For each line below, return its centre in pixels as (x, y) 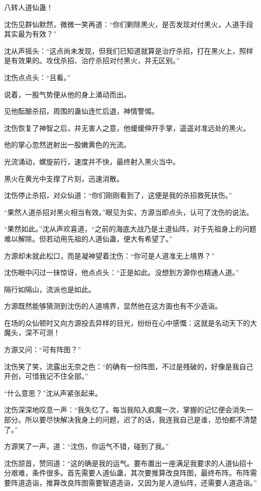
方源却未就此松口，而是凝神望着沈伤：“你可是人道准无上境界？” (109, 255)
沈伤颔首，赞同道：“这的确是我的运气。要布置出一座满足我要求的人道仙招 (125, 463)
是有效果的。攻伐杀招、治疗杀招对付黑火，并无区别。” (92, 60)
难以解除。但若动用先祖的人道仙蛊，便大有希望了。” (88, 238)
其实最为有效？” (30, 34)
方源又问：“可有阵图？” (43, 349)
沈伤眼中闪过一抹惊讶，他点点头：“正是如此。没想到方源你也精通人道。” (122, 272)
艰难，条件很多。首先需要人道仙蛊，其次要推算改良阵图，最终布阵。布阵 (130, 473)
